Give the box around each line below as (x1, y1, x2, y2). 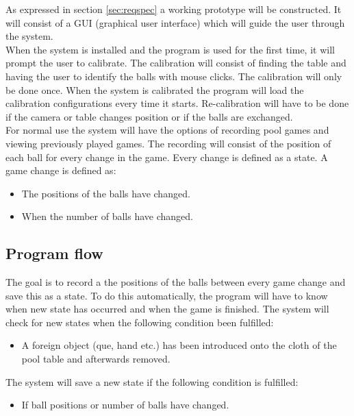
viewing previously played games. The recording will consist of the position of (5, 136, 331, 150)
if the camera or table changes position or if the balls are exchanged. (5, 109, 293, 123)
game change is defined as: (5, 163, 116, 178)
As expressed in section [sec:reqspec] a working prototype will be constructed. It (5, 2, 342, 16)
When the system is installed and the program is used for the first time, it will (5, 42, 335, 56)
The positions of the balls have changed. (21, 186, 190, 200)
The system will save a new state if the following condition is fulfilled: (5, 374, 299, 389)
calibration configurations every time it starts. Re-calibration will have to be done (5, 96, 349, 110)
